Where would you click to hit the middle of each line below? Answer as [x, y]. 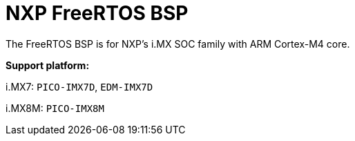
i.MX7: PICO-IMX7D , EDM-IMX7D [79, 86]
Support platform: [48, 65]
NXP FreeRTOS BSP [97, 13]
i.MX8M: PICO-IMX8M [55, 108]
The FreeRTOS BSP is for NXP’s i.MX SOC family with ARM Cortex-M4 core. [178, 44]
